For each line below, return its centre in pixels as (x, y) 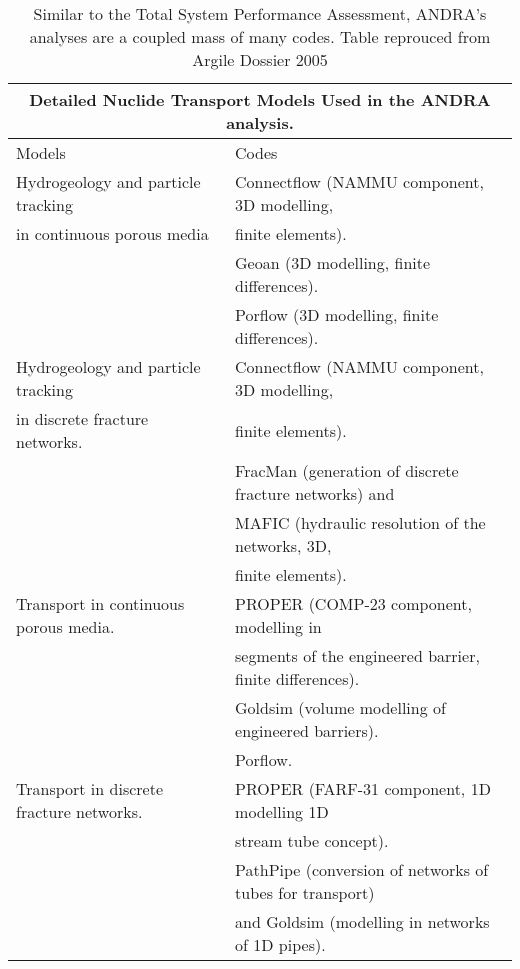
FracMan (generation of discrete (347, 470)
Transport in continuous (100, 603)
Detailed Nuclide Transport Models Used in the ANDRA (260, 99)
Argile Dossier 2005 (260, 59)
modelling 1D (282, 811)
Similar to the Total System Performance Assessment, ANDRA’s (260, 13)
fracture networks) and (315, 493)
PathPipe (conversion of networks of (362, 869)
